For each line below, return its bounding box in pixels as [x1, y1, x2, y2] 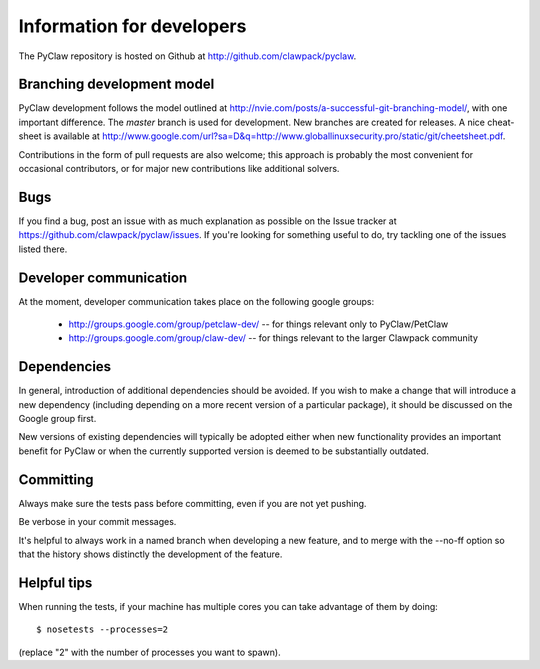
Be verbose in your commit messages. [18, 516, 177, 528]
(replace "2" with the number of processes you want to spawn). [18, 646, 281, 658]
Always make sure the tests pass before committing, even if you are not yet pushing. [18, 497, 367, 509]
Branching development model [18, 76, 215, 93]
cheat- [486, 116, 515, 128]
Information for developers [18, 15, 247, 37]
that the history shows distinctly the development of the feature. [18, 548, 283, 560]
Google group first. [18, 413, 97, 425]
